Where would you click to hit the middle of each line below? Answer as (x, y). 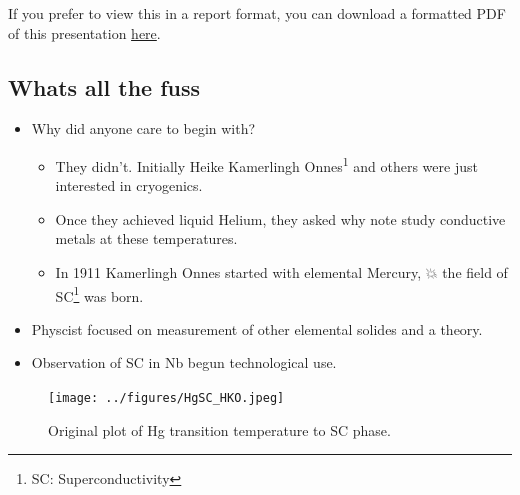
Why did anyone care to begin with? (143, 128)
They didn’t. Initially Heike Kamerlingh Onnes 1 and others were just (266, 164)
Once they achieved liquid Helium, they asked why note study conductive (280, 218)
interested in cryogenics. (129, 185)
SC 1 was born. (99, 294)
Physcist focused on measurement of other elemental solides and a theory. (257, 328)
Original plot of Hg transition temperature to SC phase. (219, 429)
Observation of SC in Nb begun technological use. (184, 362)
